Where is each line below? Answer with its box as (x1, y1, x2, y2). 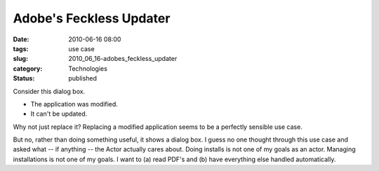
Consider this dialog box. (13, 87, 86, 95)
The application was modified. (30, 100, 119, 108)
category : (13, 64, 43, 73)
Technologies (68, 64, 108, 73)
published (68, 74, 98, 83)
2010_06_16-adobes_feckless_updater (68, 55, 178, 63)
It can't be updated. (30, 109, 88, 118)
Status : (13, 74, 35, 83)
